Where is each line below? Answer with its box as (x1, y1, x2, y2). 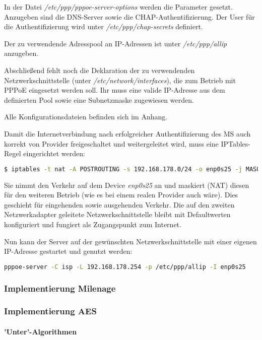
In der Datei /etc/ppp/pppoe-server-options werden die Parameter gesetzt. (4, 2, 233, 12)
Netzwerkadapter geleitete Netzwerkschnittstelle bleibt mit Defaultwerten (4, 209, 231, 220)
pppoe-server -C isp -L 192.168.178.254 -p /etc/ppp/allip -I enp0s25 (4, 263, 246, 270)
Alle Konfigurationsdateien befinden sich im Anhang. (4, 111, 168, 122)
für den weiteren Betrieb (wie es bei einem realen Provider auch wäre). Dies (4, 189, 238, 200)
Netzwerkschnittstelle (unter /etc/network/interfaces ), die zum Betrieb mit (4, 75, 236, 85)
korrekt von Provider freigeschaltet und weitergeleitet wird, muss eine (4, 138, 219, 149)
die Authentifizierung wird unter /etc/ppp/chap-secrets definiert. (4, 21, 203, 32)
